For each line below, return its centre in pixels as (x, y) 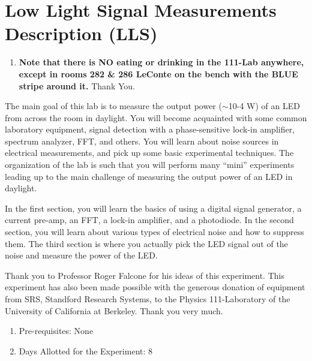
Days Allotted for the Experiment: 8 (86, 351)
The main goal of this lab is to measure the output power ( (113, 106)
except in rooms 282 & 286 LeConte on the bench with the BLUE (158, 73)
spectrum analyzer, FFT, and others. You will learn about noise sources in (142, 141)
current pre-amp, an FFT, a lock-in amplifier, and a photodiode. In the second (149, 220)
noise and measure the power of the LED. (81, 255)
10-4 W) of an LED (264, 106)
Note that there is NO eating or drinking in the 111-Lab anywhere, (161, 62)
